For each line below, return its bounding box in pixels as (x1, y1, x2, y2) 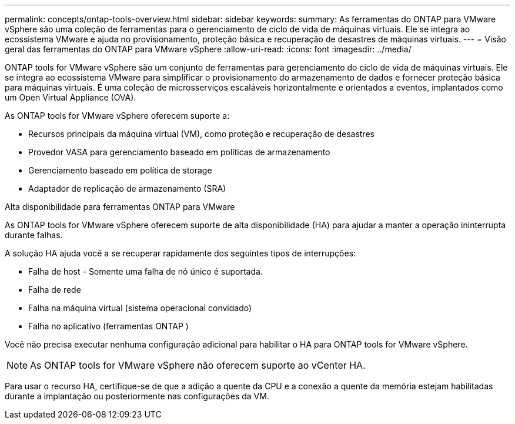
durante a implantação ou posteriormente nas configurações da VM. (5, 391, 269, 401)
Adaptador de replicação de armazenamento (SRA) (28, 183, 226, 193)
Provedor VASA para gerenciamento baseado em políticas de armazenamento (28, 147, 330, 157)
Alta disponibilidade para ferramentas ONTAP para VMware (5, 202, 235, 212)
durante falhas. (5, 230, 63, 240)
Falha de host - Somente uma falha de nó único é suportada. (28, 266, 263, 276)
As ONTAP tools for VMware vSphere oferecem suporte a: (5, 111, 230, 121)
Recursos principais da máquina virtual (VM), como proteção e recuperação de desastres (28, 129, 374, 139)
